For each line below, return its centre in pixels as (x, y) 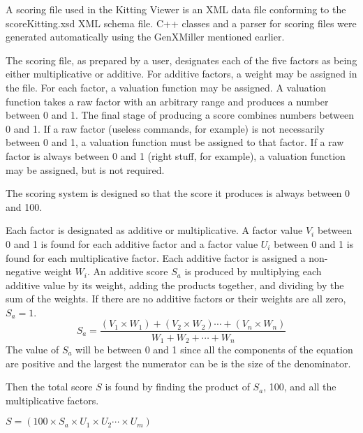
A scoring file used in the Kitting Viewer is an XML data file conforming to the (176, 9)
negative (23, 271)
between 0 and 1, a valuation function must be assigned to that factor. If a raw (175, 142)
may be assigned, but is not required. (85, 169)
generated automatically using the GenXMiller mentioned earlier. (145, 37)
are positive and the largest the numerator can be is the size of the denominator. (178, 363)
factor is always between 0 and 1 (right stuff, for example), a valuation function (176, 155)
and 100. (24, 206)
